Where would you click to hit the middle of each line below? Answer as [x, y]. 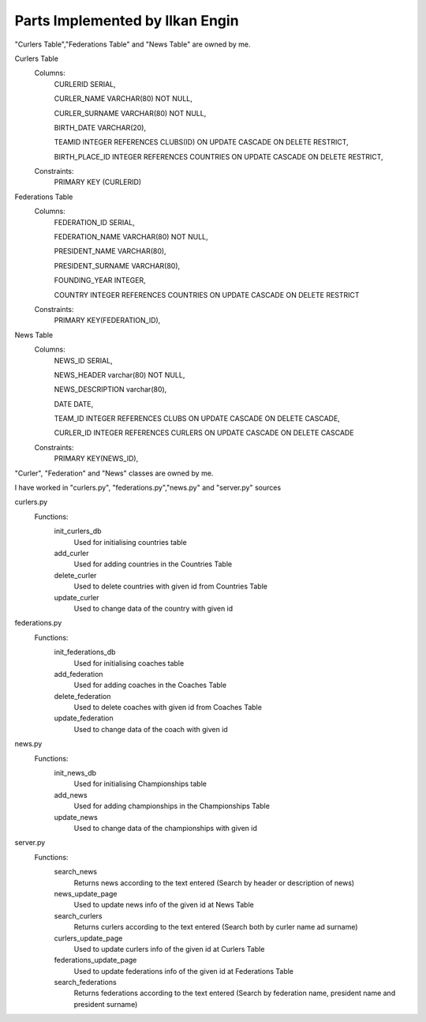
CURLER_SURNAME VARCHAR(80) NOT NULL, [130, 113]
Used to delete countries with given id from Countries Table [171, 586]
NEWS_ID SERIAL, [84, 360]
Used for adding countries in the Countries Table [153, 564]
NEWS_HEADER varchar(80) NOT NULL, [120, 374]
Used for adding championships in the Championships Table [172, 806]
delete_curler [75, 575]
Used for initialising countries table [130, 542]
